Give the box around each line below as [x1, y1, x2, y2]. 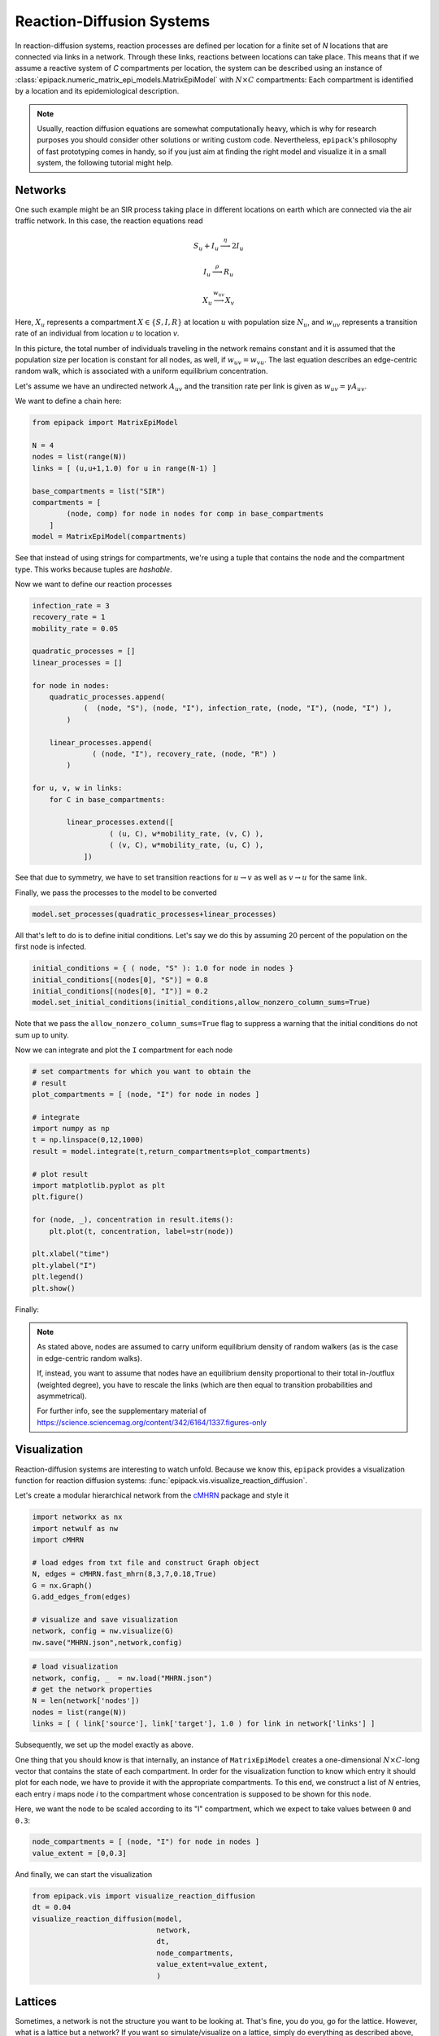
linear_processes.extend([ [66, 818, 174, 827]
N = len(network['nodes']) [32, 1696, 140, 1705]
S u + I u [193, 241, 219, 252]
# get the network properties [32, 1685, 153, 1694]
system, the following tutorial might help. [37, 158, 174, 168]
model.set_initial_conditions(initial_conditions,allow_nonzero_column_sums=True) [32, 998, 372, 1007]
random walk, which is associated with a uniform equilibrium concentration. [15, 366, 268, 376]
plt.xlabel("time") [32, 1249, 110, 1258]
